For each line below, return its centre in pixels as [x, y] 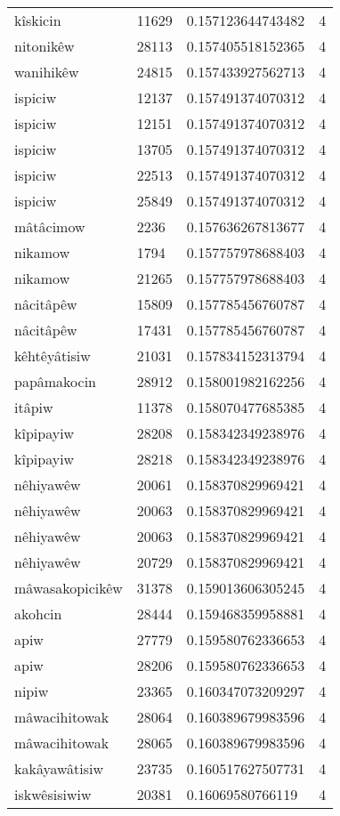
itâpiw [34, 407]
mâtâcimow [50, 226]
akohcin [38, 614]
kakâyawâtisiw [59, 768]
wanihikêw [47, 72]
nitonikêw [45, 46]
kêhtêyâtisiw [53, 355]
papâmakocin [56, 381]
